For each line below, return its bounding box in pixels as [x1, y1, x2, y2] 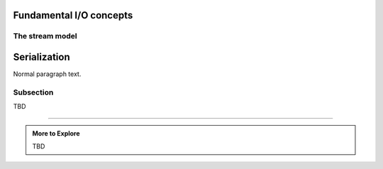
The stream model [13, 31, 77, 41]
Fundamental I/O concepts [13, 9, 133, 21]
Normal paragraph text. [13, 70, 82, 78]
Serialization [13, 51, 70, 63]
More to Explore [32, 129, 81, 138]
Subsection [13, 87, 54, 97]
